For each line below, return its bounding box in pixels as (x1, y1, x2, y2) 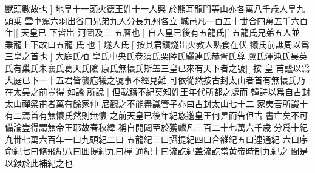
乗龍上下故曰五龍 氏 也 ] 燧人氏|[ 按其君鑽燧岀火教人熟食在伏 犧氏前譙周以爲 (5, 38, 310, 50)
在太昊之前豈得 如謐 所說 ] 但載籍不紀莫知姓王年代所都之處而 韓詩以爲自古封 (5, 85, 311, 98)
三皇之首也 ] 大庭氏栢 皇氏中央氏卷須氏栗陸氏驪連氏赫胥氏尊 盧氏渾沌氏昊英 (5, 50, 308, 62)
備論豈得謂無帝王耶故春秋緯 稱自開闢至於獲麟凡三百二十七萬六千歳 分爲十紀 (5, 120, 308, 133)
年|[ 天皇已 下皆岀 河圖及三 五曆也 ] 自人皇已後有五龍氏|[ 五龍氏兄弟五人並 (5, 26, 300, 39)
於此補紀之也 (21, 156, 73, 169)
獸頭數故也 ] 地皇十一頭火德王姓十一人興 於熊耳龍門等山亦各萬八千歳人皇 (5, 2, 296, 15)
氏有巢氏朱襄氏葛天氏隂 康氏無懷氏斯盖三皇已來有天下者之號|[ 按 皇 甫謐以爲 (5, 61, 310, 74)
